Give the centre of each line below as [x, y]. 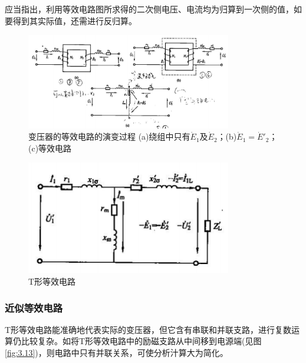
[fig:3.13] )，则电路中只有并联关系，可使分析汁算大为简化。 [116, 352]
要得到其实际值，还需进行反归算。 [71, 20]
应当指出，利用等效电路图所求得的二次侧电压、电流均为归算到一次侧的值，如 [153, 9]
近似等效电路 [34, 307]
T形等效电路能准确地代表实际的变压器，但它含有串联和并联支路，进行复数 [148, 329]
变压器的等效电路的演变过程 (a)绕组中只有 [109, 136]
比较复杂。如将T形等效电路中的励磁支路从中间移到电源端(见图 [141, 341]
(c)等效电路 [50, 148]
